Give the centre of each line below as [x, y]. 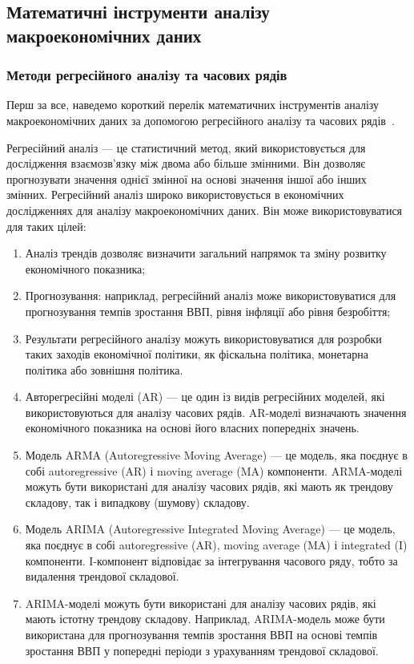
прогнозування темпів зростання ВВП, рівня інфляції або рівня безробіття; [208, 311]
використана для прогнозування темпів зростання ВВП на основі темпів [201, 635]
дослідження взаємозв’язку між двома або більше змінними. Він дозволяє [186, 163]
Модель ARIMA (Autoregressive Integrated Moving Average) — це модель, [210, 529]
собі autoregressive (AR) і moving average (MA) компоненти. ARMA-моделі [214, 470]
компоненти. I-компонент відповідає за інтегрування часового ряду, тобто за [211, 560]
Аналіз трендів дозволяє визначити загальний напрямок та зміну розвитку [206, 253]
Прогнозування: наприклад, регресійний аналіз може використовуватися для [211, 296]
